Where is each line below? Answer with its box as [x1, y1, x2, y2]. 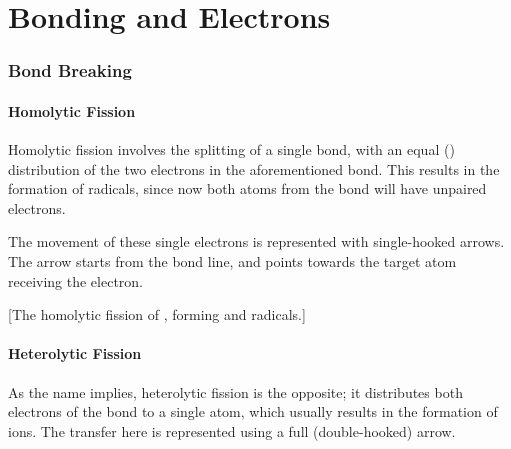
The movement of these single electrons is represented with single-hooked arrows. [8, 231, 505, 252]
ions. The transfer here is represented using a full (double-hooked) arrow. [8, 420, 456, 441]
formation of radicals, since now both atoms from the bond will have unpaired [8, 178, 487, 199]
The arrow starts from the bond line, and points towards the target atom [8, 250, 457, 271]
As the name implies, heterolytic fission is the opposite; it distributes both [8, 381, 463, 402]
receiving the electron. [8, 270, 144, 291]
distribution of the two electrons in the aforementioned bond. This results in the [8, 158, 500, 179]
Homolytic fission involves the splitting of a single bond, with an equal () [8, 139, 455, 160]
